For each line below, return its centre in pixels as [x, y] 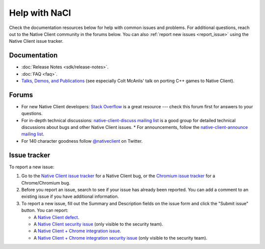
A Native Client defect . [56, 217]
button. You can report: [45, 210]
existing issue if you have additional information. [70, 196]
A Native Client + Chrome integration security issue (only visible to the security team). [120, 238]
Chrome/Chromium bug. [46, 183]
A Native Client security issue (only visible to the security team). [98, 224]
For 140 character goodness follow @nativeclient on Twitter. [82, 141]
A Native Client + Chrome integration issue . [77, 231]
